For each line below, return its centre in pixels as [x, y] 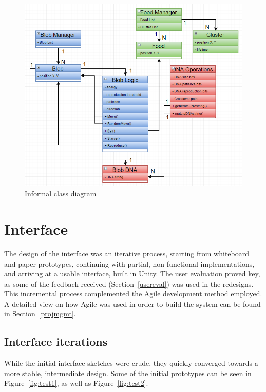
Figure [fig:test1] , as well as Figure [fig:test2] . [76, 383]
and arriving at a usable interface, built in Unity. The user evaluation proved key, [132, 274]
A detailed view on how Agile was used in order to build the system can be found [132, 303]
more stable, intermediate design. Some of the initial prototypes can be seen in [128, 373]
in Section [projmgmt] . [40, 314]
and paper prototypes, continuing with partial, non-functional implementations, [129, 263]
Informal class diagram [61, 193]
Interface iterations [56, 341]
